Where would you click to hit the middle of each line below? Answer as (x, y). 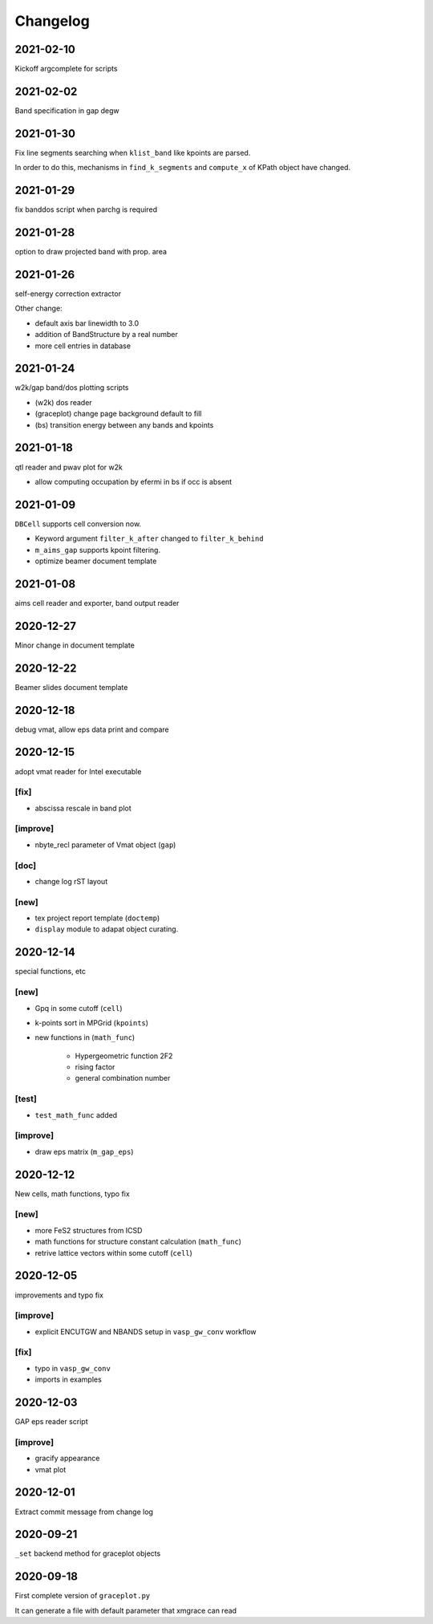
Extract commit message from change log (84, 1512)
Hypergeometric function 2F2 (124, 1056)
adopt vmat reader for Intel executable (78, 771)
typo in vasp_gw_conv (73, 1368)
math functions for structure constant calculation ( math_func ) (138, 1242)
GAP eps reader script (51, 1422)
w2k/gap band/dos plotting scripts (72, 388)
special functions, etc (51, 972)
